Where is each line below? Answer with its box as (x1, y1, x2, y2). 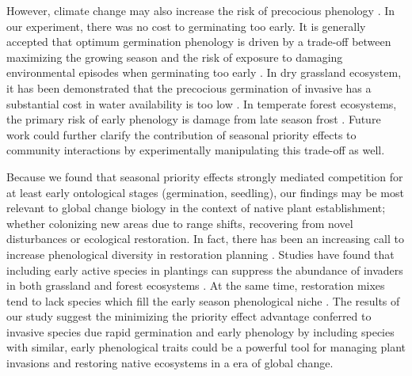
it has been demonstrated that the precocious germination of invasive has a (6, 79, 372, 96)
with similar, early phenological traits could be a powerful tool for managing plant (6, 339, 406, 355)
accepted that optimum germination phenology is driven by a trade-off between (6, 33, 391, 50)
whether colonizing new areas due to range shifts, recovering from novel (6, 215, 353, 231)
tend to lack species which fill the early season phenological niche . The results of (6, 292, 400, 309)
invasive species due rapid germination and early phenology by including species (6, 323, 395, 340)
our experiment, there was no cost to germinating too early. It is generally (6, 17, 366, 34)
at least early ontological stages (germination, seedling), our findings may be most (6, 184, 404, 200)
